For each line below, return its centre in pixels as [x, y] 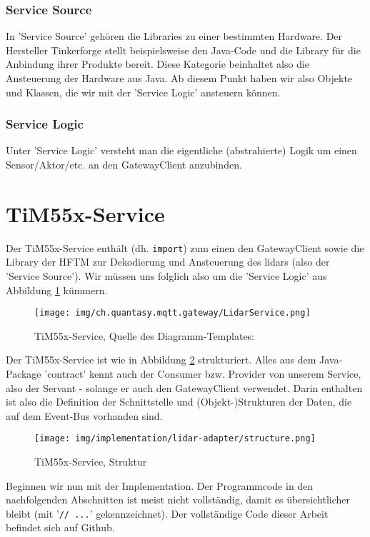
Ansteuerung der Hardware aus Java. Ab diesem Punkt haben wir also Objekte [179, 78]
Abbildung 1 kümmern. [57, 290]
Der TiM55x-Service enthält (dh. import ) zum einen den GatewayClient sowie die [185, 247]
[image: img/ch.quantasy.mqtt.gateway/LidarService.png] [172, 313]
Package [24, 373]
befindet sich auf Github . [60, 527]
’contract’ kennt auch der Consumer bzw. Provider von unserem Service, [203, 373]
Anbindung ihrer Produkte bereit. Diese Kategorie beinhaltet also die [158, 64]
